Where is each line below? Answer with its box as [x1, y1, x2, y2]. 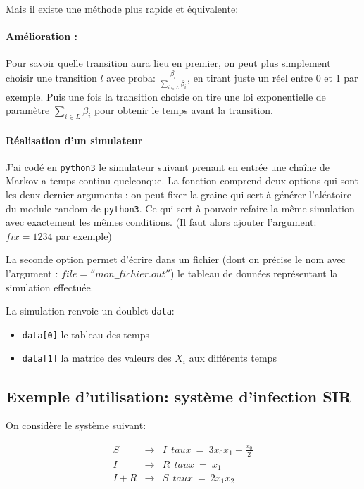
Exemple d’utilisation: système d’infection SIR [6, 385, 351, 407]
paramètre [6, 103, 50, 118]
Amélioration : [6, 29, 77, 44]
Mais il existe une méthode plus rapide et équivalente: [6, 1, 239, 15]
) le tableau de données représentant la [170, 265, 338, 280]
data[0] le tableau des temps [22, 326, 149, 341]
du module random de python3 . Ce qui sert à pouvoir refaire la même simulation [6, 201, 355, 215]
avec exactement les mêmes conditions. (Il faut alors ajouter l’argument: [6, 215, 317, 229]
